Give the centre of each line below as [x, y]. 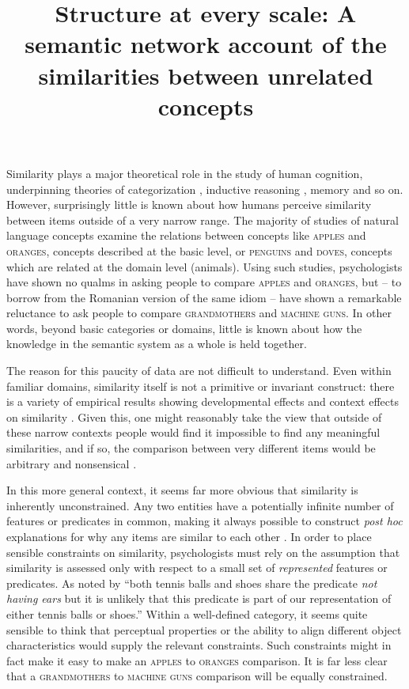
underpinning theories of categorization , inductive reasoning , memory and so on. [205, 189]
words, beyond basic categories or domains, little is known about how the [184, 328]
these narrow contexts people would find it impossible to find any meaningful [193, 432]
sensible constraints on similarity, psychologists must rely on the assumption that [203, 552]
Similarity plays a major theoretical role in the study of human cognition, [185, 173]
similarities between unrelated [206, 75]
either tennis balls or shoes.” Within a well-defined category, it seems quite [187, 613]
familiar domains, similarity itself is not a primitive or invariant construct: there [201, 386]
